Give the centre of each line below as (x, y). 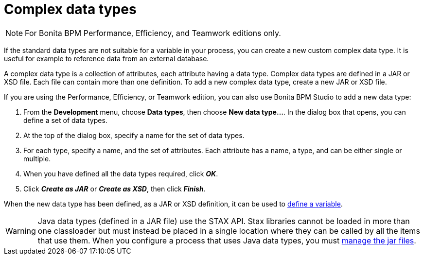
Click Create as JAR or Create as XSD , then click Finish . (115, 189)
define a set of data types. (65, 120)
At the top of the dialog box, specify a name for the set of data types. (134, 135)
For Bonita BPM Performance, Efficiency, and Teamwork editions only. (153, 33)
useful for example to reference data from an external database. (106, 58)
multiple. (37, 158)
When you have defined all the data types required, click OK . (121, 173)
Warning (21, 231)
